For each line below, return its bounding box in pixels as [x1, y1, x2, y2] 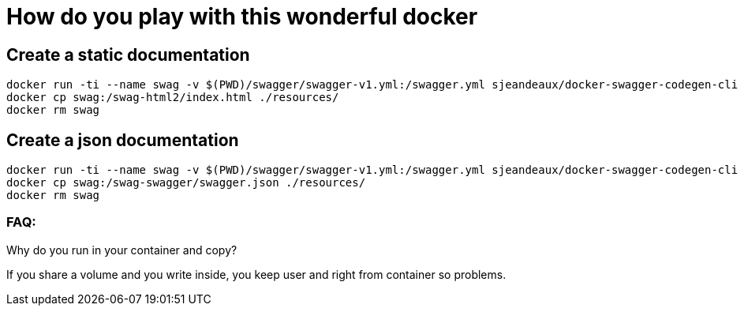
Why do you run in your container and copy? [6, 242, 237, 257]
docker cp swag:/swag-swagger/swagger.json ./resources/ [6, 176, 366, 190]
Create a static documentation [6, 44, 250, 65]
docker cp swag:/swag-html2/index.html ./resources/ [6, 91, 339, 104]
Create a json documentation [6, 130, 239, 150]
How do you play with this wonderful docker [6, 3, 478, 30]
